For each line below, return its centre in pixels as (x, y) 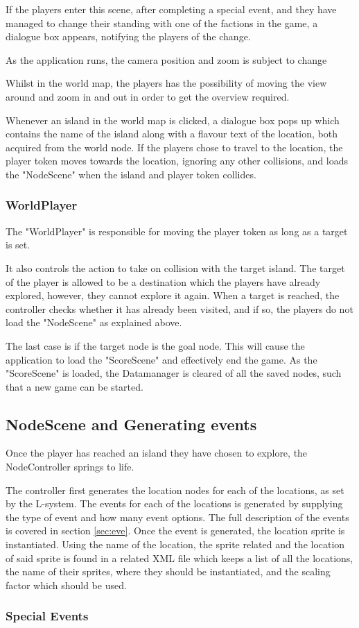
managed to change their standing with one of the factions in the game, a (162, 23)
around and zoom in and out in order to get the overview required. (148, 96)
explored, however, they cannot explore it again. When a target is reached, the (173, 295)
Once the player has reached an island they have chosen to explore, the (157, 453)
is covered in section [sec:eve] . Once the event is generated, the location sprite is (175, 531)
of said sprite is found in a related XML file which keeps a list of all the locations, (179, 558)
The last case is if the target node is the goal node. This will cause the (155, 345)
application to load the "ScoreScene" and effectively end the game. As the (161, 359)
